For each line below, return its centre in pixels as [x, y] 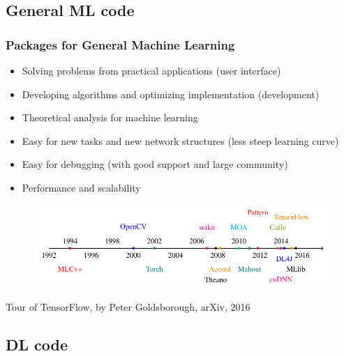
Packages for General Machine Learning [120, 44]
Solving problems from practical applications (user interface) [151, 70]
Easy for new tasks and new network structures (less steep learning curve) [180, 140]
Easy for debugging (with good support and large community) [155, 164]
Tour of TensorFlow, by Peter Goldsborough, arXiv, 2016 [128, 306]
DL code [37, 344]
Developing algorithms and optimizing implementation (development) [171, 94]
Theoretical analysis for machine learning [110, 117]
